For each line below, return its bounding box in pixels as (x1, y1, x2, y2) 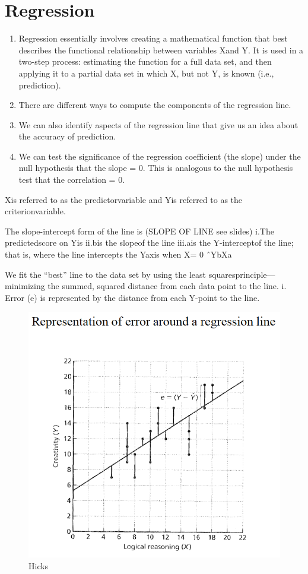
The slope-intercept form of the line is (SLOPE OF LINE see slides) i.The (5, 224, 274, 237)
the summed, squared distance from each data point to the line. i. (47, 280, 287, 292)
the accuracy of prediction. (18, 130, 116, 142)
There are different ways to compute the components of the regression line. (18, 99, 291, 111)
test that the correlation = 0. (18, 173, 125, 186)
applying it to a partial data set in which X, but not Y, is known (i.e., (18, 66, 274, 79)
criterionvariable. (5, 205, 66, 217)
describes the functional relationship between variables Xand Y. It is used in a (18, 43, 304, 56)
